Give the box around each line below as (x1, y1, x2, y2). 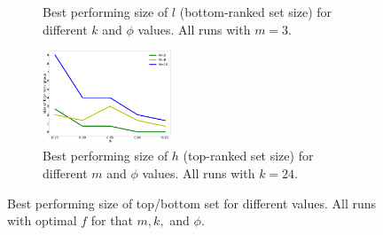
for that (90, 211, 133, 230)
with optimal (7, 211, 77, 230)
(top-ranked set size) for (183, 146, 314, 165)
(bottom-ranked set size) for (179, 3, 332, 20)
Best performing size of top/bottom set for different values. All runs (7, 193, 377, 212)
